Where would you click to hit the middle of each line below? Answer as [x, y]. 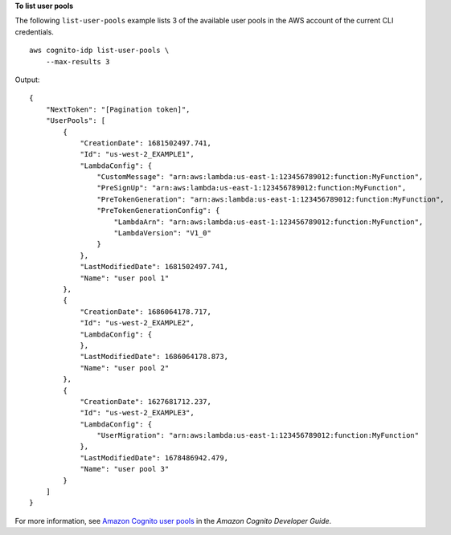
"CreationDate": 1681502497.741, [146, 143]
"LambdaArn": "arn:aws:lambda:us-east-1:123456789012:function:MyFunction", [269, 222]
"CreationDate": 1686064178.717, [146, 312]
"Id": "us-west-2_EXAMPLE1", [137, 154]
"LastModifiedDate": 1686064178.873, [154, 357]
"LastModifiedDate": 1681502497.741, [154, 267]
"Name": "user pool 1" [125, 278]
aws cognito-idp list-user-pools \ [99, 51]
